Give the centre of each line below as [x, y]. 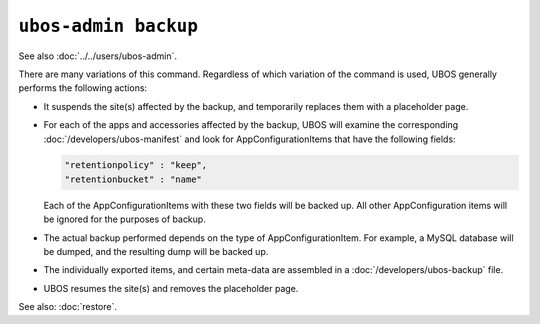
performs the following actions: [83, 88]
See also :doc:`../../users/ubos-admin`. [97, 56]
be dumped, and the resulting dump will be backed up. [156, 252]
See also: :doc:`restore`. [67, 307]
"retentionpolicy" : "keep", [136, 165]
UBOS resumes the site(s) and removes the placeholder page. [171, 288]
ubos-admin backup [108, 26]
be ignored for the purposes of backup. [125, 219]
